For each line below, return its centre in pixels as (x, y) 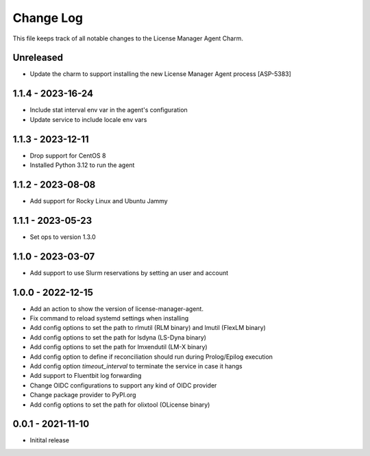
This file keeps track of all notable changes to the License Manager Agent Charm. (128, 38)
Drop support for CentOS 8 (68, 155)
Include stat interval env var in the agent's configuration (109, 110)
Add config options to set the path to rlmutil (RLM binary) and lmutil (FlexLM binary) (148, 328)
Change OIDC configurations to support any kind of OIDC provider (123, 385)
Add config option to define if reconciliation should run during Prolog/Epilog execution (151, 357)
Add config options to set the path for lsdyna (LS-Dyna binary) (118, 337)
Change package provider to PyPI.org (83, 395)
